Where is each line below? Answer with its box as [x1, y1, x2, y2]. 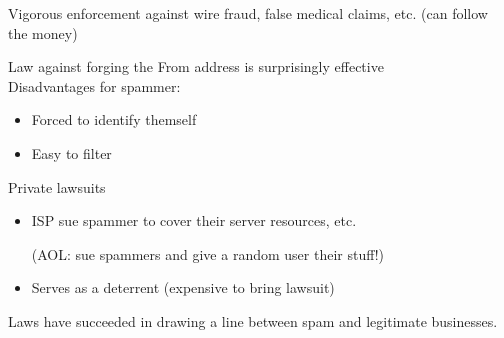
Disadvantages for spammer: [8, 75, 181, 96]
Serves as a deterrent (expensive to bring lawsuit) [31, 277, 335, 298]
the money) [8, 22, 78, 43]
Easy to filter [31, 142, 112, 163]
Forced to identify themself [31, 109, 197, 130]
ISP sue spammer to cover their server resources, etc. [31, 210, 357, 231]
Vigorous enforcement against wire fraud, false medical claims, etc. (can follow [8, 3, 488, 23]
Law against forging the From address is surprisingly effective [8, 56, 384, 77]
